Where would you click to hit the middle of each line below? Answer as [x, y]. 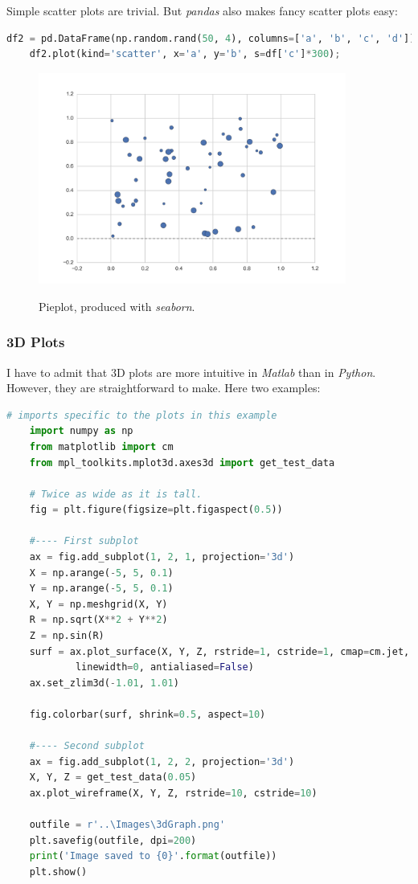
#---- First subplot [84, 541]
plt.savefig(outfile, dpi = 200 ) [113, 840]
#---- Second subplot [87, 746]
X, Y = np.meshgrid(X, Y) [98, 604]
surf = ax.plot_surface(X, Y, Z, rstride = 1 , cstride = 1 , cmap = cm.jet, [219, 651]
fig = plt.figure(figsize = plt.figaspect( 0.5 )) [156, 510]
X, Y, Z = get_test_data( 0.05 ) [113, 778]
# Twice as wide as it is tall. [116, 494]
